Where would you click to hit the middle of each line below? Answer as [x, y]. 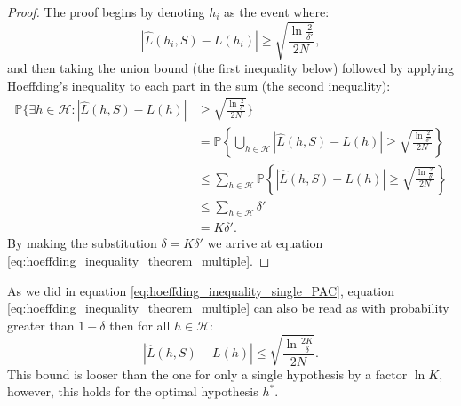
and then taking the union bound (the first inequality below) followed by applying [231, 68]
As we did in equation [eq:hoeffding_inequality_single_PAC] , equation [201, 290]
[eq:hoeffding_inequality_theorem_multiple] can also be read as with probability [228, 308]
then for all [140, 325]
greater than [41, 325]
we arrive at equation [265, 243]
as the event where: [277, 12]
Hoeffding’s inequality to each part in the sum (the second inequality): [199, 85]
